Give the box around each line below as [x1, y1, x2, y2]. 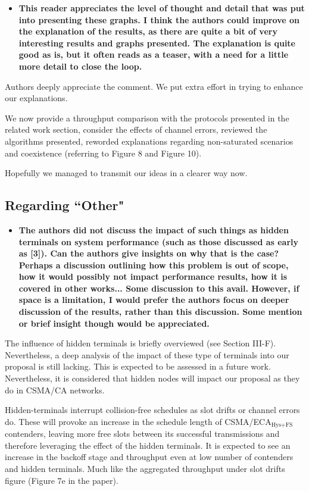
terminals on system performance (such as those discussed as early [18, 235, 299, 248]
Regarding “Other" [5, 196, 124, 214]
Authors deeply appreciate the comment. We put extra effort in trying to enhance [5, 80, 303, 92]
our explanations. [5, 92, 68, 104]
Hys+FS [271, 422, 293, 429]
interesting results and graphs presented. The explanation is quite [18, 36, 295, 49]
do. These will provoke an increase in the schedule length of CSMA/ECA [5, 415, 271, 427]
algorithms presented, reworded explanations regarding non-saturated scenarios [5, 135, 294, 147]
